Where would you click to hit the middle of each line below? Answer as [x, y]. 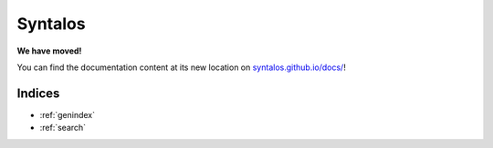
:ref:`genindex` [68, 114]
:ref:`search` [63, 128]
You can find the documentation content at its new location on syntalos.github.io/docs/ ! [181, 67]
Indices [38, 93]
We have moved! [49, 51]
